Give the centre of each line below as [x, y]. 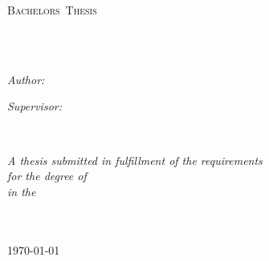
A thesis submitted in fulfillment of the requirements [135, 160]
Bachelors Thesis [52, 10]
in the [22, 191]
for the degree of [47, 176]
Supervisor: [35, 106]
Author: [26, 79]
